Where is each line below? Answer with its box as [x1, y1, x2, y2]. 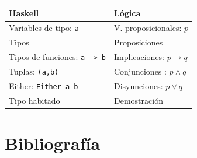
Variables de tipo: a [9, 22, 79, 34]
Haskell [9, 6, 39, 19]
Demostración [114, 94, 163, 106]
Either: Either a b [9, 79, 78, 92]
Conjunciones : [114, 65, 167, 78]
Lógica [114, 6, 141, 19]
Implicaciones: [114, 51, 165, 63]
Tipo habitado [9, 94, 60, 106]
